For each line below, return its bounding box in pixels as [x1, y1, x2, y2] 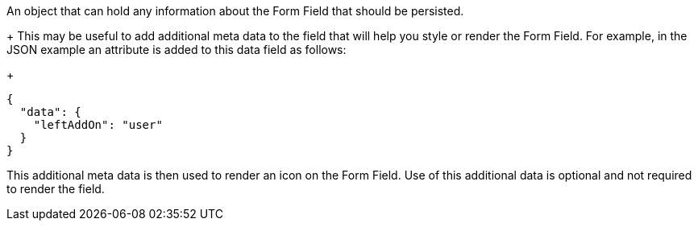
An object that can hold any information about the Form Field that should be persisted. [6, 4, 464, 18]
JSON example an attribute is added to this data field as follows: [6, 43, 347, 56]
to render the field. [6, 182, 105, 196]
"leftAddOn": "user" [33, 118, 163, 131]
